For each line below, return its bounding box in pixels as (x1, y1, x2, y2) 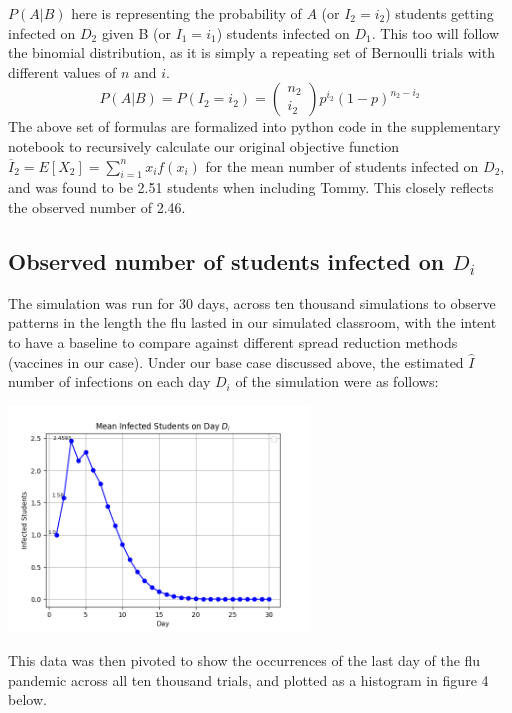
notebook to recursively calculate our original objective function (8, 135, 400, 156)
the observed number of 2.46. (8, 196, 186, 217)
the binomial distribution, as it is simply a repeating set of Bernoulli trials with (8, 42, 495, 63)
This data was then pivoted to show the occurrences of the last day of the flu (8, 650, 481, 671)
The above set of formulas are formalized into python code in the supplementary (8, 116, 501, 137)
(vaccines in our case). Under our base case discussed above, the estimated (8, 351, 464, 372)
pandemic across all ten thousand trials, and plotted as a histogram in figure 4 (8, 669, 489, 690)
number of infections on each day (8, 371, 211, 392)
